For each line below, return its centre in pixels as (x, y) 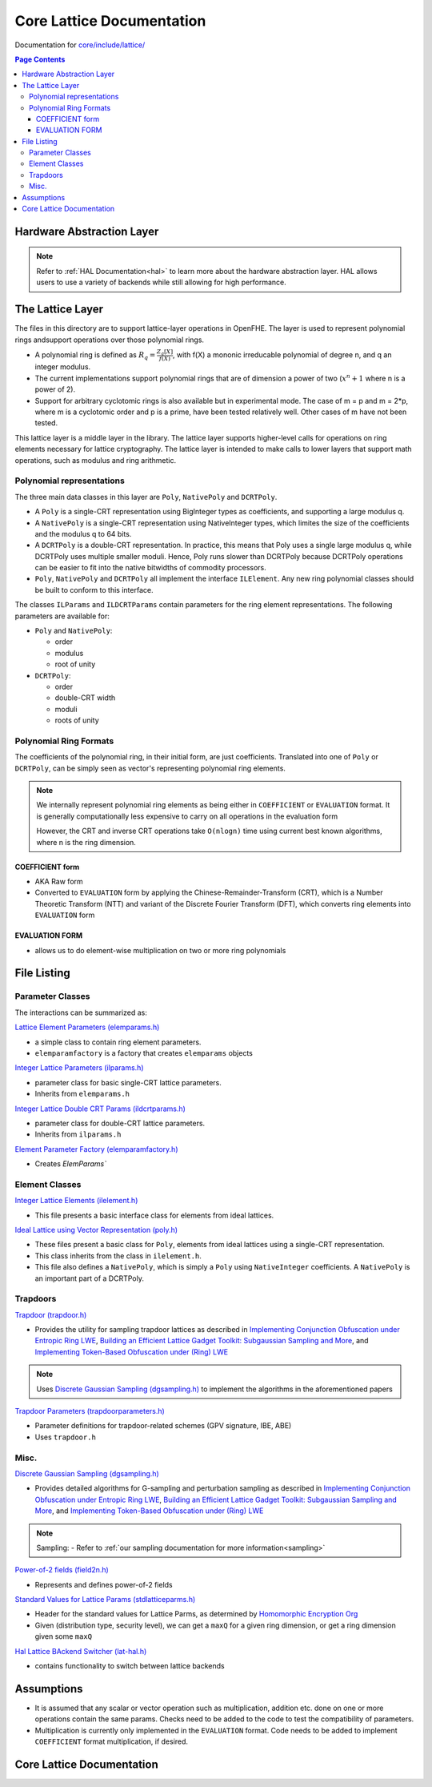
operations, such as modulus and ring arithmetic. (96, 460)
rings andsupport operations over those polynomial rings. (109, 340)
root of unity (75, 664)
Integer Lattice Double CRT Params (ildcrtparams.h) (100, 1109)
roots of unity (77, 720)
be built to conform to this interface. (94, 590)
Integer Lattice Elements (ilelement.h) (76, 1201)
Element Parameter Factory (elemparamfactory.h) (96, 1149)
